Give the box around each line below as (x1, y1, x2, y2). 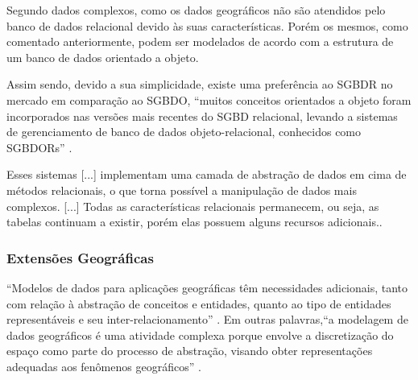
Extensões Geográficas (6, 247, 154, 267)
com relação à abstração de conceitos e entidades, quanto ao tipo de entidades (6, 295, 391, 312)
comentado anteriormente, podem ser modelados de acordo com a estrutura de (6, 33, 394, 50)
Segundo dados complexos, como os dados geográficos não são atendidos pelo (6, 2, 386, 18)
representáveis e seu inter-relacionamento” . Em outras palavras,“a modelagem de (6, 311, 408, 328)
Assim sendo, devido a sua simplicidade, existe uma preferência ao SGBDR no (6, 76, 393, 93)
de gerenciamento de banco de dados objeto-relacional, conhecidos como (6, 123, 362, 140)
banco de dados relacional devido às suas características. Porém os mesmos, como (6, 17, 408, 34)
